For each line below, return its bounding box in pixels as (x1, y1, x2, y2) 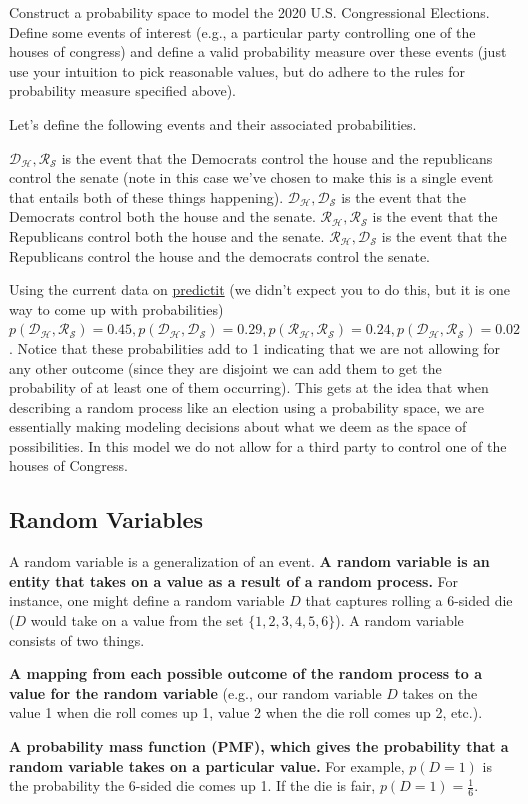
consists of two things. (9, 629, 145, 650)
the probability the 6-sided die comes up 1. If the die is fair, (9, 775, 376, 796)
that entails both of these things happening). (9, 186, 284, 207)
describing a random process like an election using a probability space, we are (9, 396, 485, 417)
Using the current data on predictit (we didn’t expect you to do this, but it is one (9, 279, 510, 300)
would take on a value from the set (30, 610, 244, 631)
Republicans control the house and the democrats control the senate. (9, 245, 430, 266)
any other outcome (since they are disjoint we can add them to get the (9, 357, 442, 378)
